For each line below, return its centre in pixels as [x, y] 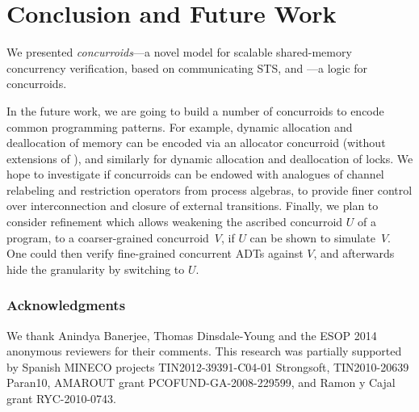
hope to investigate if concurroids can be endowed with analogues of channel [195, 174]
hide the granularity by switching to [96, 269]
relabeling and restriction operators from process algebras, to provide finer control [209, 189]
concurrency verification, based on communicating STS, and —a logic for [187, 67]
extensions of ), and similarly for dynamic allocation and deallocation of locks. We [210, 158]
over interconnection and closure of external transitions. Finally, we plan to [193, 206]
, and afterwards [354, 253]
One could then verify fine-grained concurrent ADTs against [155, 253]
